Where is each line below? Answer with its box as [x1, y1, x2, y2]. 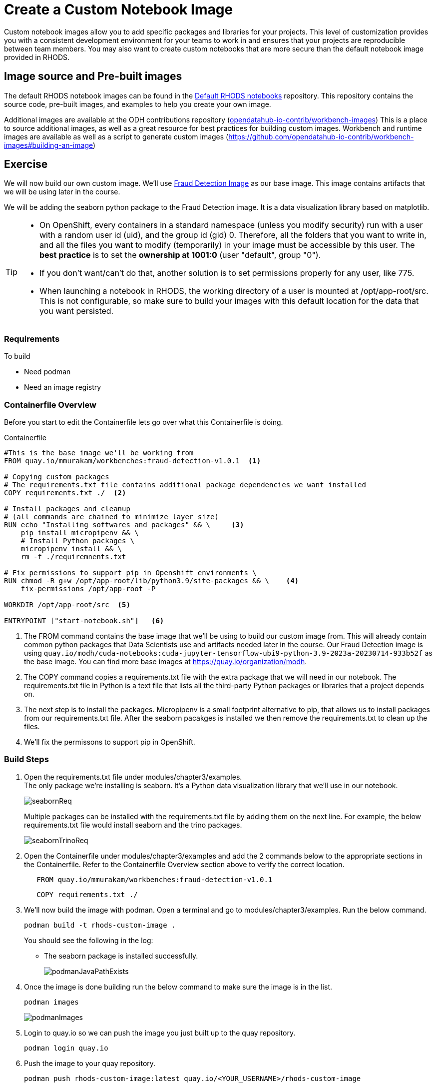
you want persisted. [39, 306, 114, 316]
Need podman [24, 367, 71, 376]
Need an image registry [24, 383, 101, 392]
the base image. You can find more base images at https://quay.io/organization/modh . [24, 657, 307, 666]
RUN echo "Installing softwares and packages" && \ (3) [4, 520, 244, 529]
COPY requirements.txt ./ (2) [4, 488, 126, 497]
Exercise [4, 158, 48, 171]
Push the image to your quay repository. [24, 1059, 156, 1068]
